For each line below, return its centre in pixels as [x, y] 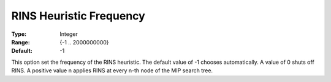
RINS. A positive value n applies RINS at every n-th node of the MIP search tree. [112, 70]
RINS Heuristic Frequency [78, 16]
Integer [69, 34]
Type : [19, 34]
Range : [21, 42]
